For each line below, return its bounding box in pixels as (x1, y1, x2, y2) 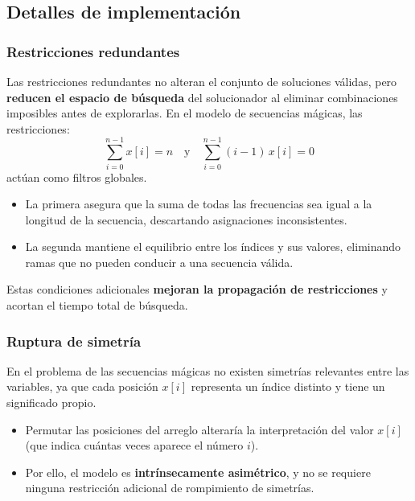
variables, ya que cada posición (6, 378, 158, 395)
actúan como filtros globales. (6, 168, 147, 185)
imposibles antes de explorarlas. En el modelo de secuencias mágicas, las (6, 105, 363, 121)
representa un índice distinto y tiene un (191, 378, 385, 395)
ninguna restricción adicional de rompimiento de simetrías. (25, 479, 314, 496)
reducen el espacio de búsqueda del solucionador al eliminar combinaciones (6, 88, 398, 105)
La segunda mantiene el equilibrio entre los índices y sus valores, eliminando (25, 238, 401, 255)
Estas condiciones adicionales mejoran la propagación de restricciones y (6, 281, 388, 298)
